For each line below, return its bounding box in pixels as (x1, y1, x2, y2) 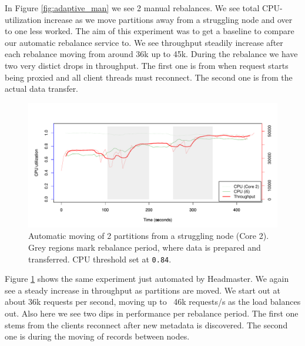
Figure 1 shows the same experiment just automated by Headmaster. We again (5, 272, 289, 285)
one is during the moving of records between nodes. (5, 330, 190, 342)
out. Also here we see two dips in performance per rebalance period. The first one (5, 307, 299, 319)
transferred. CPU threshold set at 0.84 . (28, 252, 172, 265)
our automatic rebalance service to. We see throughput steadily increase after (5, 36, 283, 48)
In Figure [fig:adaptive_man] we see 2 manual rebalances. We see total (5, 2, 260, 14)
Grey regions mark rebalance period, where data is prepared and (28, 241, 261, 253)
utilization (5, 13, 42, 25)
